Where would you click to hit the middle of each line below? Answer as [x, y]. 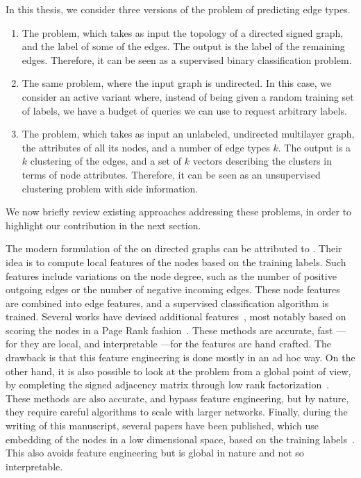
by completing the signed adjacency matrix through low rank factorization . [168, 385]
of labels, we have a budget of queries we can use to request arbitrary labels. [184, 110]
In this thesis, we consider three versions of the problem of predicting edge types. [178, 9]
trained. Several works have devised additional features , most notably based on [176, 316]
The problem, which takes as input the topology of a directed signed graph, [183, 32]
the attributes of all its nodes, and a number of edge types [146, 147]
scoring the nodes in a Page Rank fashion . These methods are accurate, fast [169, 330]
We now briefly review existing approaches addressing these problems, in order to [179, 212]
